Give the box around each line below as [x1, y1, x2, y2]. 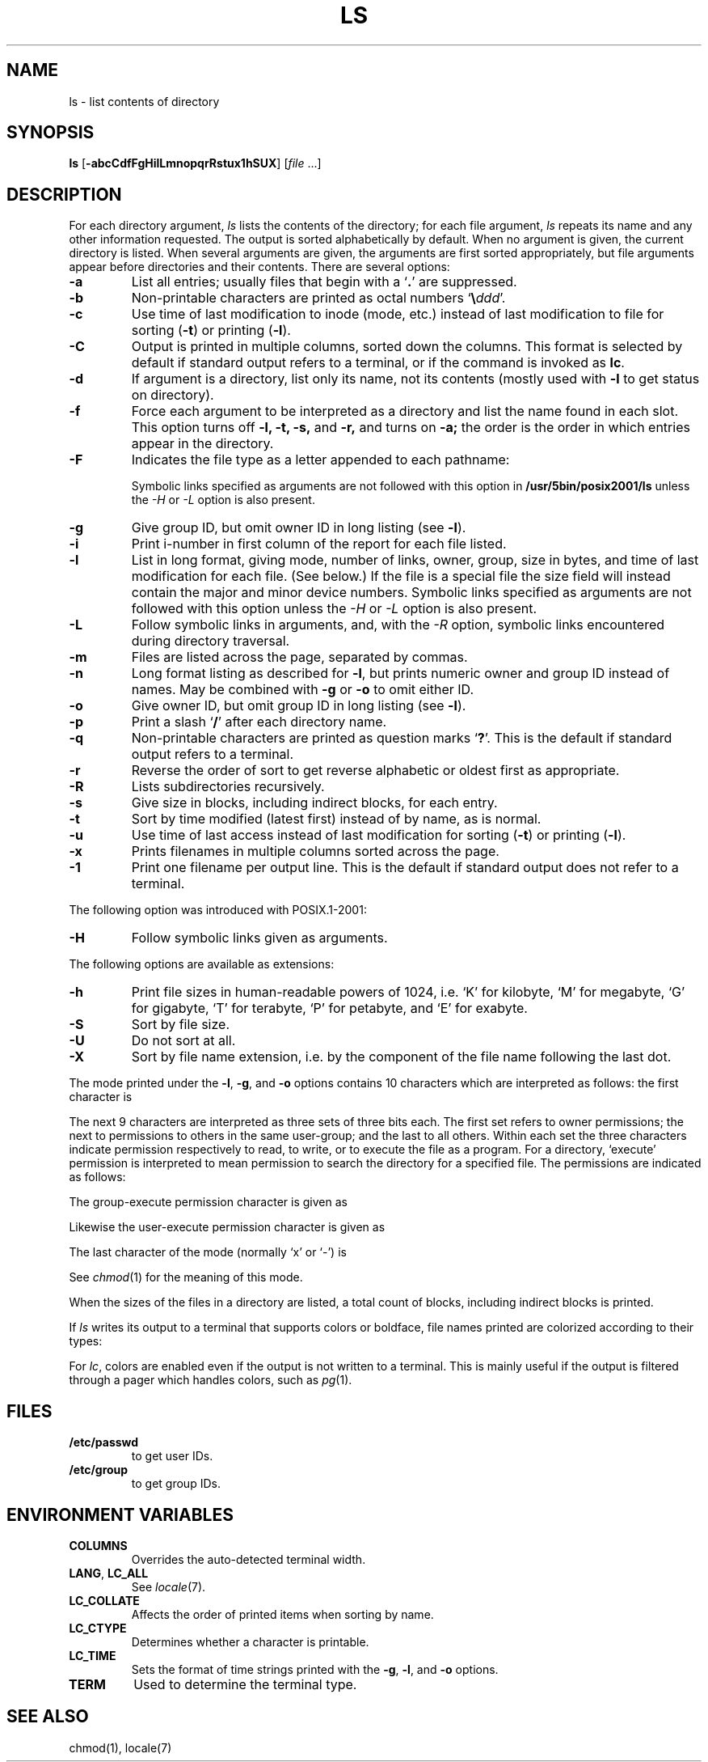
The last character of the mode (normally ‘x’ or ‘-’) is [69, 1245, 347, 1260]
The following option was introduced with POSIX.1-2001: [69, 903, 367, 917]
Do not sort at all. [131, 1032, 236, 1049]
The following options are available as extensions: [69, 957, 335, 972]
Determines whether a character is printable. [131, 1634, 369, 1649]
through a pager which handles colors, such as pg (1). [69, 1373, 352, 1387]
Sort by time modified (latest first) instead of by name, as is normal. [131, 811, 542, 828]
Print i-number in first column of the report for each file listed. [131, 536, 507, 553]
